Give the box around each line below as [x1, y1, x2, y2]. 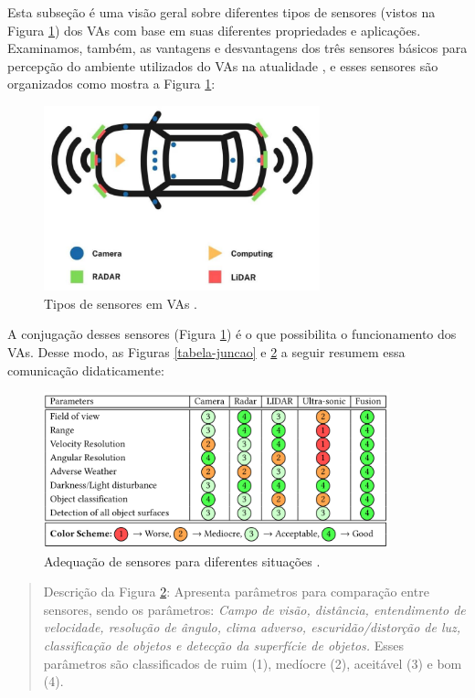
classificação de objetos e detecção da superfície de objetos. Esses [43, 635, 405, 654]
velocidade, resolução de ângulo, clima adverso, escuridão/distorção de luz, [43, 618, 461, 637]
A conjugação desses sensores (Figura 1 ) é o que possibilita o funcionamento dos [7, 324, 457, 344]
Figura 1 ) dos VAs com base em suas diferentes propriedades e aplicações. [7, 20, 421, 39]
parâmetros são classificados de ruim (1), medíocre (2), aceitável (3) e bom [43, 653, 462, 672]
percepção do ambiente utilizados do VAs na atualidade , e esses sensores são [7, 56, 438, 75]
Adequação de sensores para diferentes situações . [44, 551, 321, 570]
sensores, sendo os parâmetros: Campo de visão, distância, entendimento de [43, 599, 466, 619]
